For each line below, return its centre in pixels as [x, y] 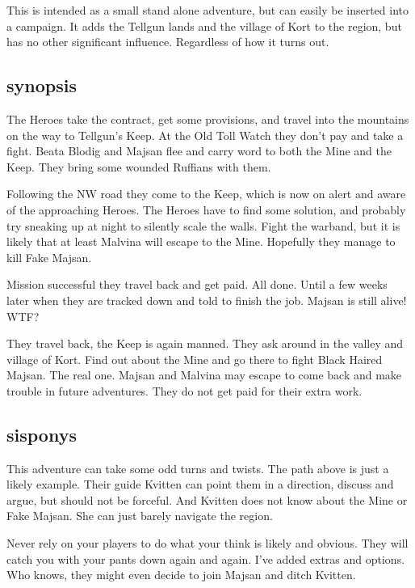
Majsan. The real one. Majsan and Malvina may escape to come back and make [204, 375]
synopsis [42, 85]
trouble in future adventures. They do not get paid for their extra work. [184, 390]
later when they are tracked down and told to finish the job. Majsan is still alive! [207, 300]
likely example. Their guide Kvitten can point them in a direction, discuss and [200, 484]
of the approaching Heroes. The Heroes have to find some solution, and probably [206, 209]
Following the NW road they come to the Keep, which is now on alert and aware [206, 194]
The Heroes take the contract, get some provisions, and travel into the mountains [208, 118]
